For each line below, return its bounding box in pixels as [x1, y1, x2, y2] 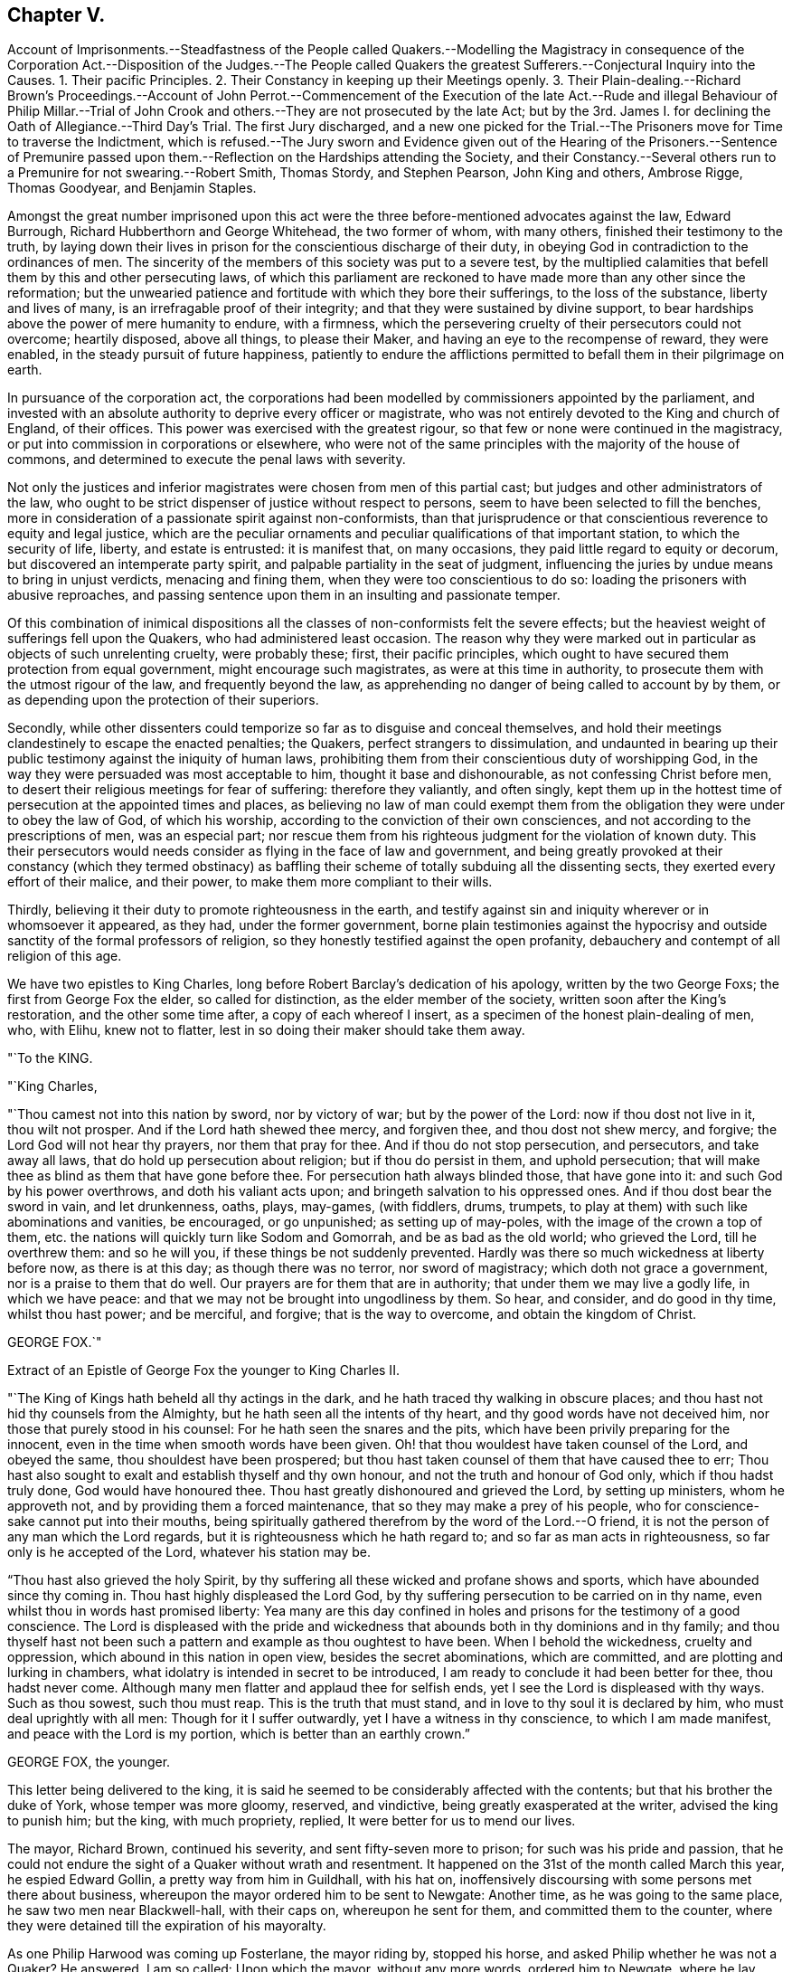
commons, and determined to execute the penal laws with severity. [7, 451, 406, 468]
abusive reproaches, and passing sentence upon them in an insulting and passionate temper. [7, 587, 561, 603]
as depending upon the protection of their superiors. [7, 692, 319, 708]
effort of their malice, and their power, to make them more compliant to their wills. [7, 874, 493, 890]
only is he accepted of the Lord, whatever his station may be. [7, 1544, 371, 1560]
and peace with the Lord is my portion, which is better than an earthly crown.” [7, 1726, 470, 1742]
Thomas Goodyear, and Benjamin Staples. [7, 180, 257, 196]
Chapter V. [7, 4, 106, 26]
